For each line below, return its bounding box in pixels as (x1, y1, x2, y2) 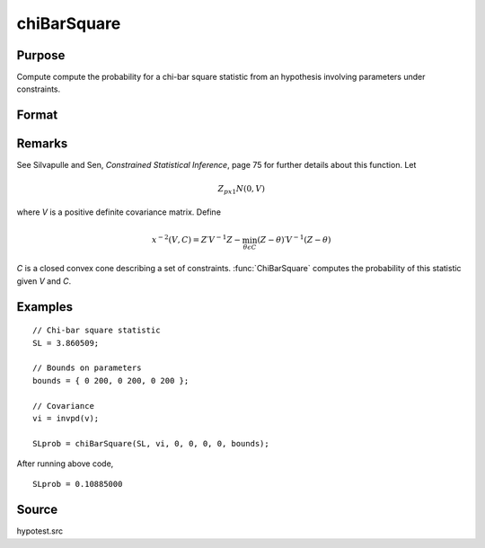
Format (16, 108, 58, 123)
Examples (16, 299, 74, 314)
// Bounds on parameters (32, 363, 142, 373)
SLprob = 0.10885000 (32, 479, 123, 490)
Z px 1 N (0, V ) (217, 183, 265, 196)
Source (16, 502, 58, 517)
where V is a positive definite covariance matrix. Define (16, 207, 222, 217)
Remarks (16, 136, 68, 152)
